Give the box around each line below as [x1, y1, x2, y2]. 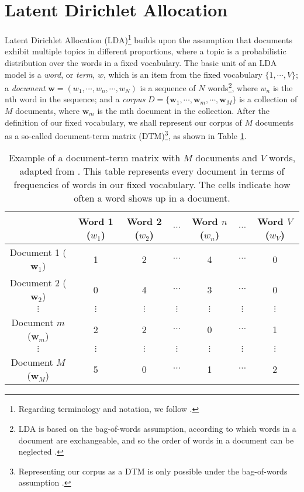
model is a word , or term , [5, 68, 95, 80]
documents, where [15, 105, 80, 116]
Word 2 [126, 214, 162, 228]
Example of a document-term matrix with [8, 151, 181, 165]
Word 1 [78, 214, 113, 228]
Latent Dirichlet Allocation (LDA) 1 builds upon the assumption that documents [5, 32, 292, 46]
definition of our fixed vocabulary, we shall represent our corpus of [5, 116, 242, 128]
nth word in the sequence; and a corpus [5, 93, 146, 105]
